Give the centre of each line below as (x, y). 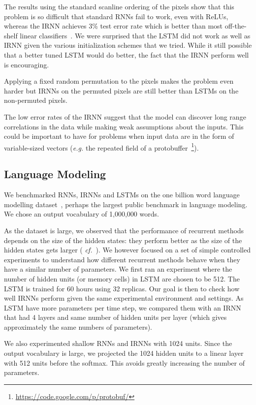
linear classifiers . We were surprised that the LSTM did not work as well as (135, 35)
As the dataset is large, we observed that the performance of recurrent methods (124, 230)
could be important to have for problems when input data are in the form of (119, 136)
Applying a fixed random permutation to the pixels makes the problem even (119, 81)
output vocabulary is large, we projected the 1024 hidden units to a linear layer (124, 353)
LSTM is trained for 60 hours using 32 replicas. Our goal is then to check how (122, 288)
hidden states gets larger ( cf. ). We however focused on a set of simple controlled (127, 250)
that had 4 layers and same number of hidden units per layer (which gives (115, 317)
